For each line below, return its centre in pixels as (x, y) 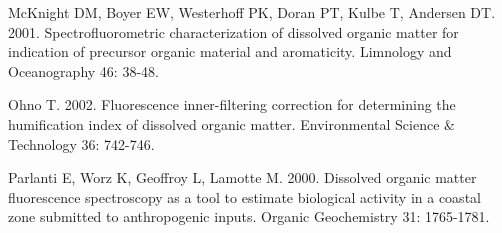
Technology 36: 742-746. (81, 143)
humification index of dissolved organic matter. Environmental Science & (231, 123)
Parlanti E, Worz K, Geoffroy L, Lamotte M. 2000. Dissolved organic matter (242, 177)
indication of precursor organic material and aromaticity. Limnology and (230, 51)
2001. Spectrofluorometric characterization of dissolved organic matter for (233, 31)
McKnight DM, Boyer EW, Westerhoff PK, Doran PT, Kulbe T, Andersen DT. (252, 12)
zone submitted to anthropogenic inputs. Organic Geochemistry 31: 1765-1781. (249, 216)
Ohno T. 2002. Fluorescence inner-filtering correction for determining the (232, 104)
